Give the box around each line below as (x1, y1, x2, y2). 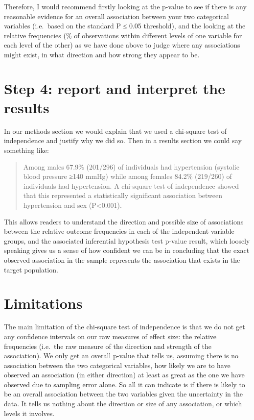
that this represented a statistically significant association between (23, 190, 223, 200)
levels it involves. (4, 408, 55, 418)
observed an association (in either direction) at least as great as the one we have (4, 370, 245, 380)
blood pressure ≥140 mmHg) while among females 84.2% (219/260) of (23, 171, 232, 181)
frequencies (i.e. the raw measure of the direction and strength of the (4, 341, 211, 351)
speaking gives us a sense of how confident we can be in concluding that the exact (4, 245, 250, 255)
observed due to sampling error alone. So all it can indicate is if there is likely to (4, 379, 245, 389)
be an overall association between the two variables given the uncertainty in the (4, 389, 243, 399)
